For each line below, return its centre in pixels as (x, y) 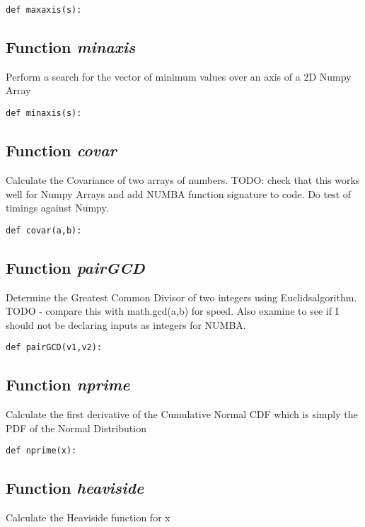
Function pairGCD (75, 267)
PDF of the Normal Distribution (76, 428)
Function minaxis (71, 47)
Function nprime (68, 384)
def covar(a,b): (44, 230)
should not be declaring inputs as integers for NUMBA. (126, 324)
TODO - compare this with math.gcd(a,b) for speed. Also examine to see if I (172, 311)
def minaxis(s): (44, 114)
